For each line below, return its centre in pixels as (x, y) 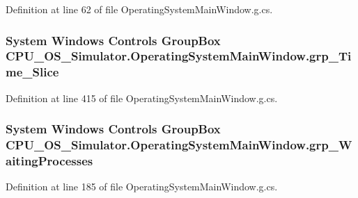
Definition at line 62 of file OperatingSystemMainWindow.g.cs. (139, 9)
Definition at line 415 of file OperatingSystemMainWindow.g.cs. (142, 98)
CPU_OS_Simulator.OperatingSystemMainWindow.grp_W (179, 145)
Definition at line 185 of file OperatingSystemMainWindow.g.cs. (142, 187)
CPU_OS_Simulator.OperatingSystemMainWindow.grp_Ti (179, 56)
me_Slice (32, 72)
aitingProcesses (49, 161)
